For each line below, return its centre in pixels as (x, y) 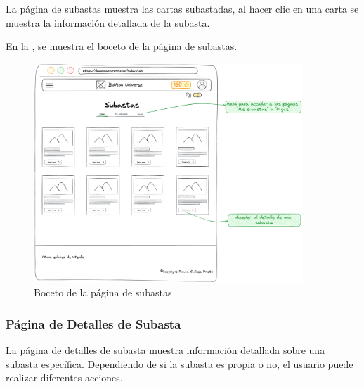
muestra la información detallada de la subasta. (108, 22)
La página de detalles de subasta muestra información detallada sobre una (165, 350)
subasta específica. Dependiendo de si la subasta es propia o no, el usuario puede (180, 363)
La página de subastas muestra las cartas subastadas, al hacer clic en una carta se (182, 8)
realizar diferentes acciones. (64, 378)
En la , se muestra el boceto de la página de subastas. (122, 46)
